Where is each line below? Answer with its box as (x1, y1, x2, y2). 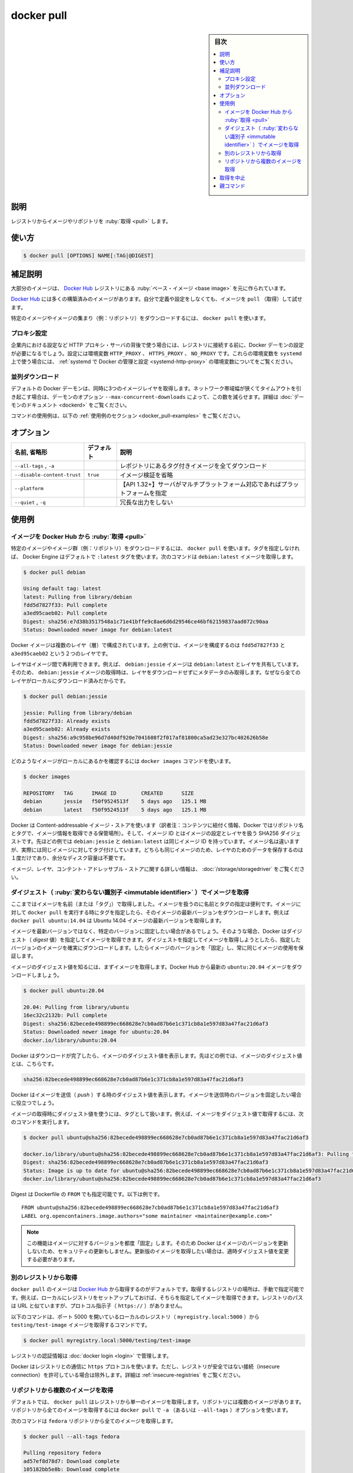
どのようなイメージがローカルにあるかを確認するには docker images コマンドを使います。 (11, 758, 234, 765)
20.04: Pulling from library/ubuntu (23, 1004, 129, 1010)
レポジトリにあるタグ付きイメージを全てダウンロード (119, 462, 267, 470)
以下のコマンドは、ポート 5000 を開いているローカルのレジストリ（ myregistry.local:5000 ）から (11, 1313, 260, 1320)
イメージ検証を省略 (119, 471, 173, 480)
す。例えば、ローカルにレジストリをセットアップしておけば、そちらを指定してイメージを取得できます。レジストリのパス (11, 1294, 303, 1301)
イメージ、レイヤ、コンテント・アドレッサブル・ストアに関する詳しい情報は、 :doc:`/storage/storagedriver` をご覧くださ (11, 865, 305, 872)
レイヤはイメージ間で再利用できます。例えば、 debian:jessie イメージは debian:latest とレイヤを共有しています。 (11, 660, 302, 668)
